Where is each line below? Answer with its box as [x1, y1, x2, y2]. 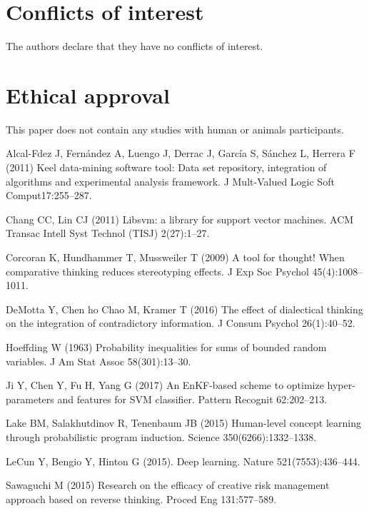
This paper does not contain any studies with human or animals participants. [6, 121, 344, 136]
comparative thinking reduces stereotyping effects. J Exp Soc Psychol [6, 263, 309, 278]
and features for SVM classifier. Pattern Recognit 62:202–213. [57, 391, 328, 406]
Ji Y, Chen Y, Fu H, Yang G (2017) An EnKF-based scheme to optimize [6, 378, 324, 393]
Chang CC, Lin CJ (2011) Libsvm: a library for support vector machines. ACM [6, 211, 354, 226]
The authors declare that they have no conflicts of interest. [6, 39, 263, 54]
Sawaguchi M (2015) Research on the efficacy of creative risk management [6, 477, 330, 492]
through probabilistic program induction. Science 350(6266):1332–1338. [6, 429, 317, 444]
